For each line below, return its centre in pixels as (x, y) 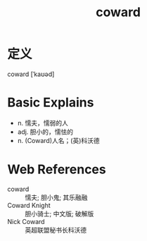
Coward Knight (29, 205)
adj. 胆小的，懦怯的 (45, 132)
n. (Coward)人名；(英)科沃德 (58, 140)
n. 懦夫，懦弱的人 (43, 123)
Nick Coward (26, 221)
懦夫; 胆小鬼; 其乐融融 (56, 197)
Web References (57, 169)
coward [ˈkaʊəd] (31, 74)
